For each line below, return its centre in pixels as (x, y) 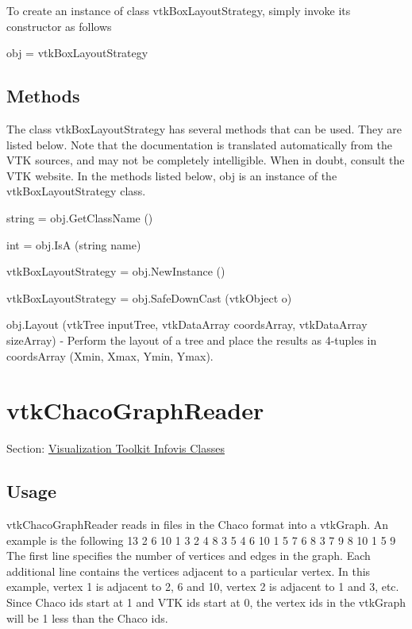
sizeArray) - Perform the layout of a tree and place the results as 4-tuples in (192, 340)
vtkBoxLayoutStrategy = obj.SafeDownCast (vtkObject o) (149, 297)
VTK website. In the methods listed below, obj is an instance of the (172, 175)
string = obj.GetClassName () (80, 217)
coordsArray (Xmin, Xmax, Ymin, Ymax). (110, 355)
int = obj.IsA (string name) (74, 244)
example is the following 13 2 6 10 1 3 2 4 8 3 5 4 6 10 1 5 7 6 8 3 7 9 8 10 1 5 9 (201, 540)
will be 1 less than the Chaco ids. (87, 617)
